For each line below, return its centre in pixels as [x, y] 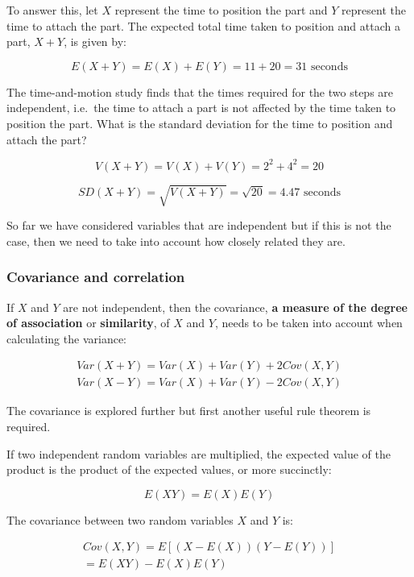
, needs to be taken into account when [308, 323]
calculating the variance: [66, 338]
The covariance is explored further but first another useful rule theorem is [189, 411]
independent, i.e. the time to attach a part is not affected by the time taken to [201, 108]
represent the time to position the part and [221, 10]
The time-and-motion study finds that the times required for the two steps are [200, 91]
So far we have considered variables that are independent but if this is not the [199, 225]
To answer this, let [52, 10]
